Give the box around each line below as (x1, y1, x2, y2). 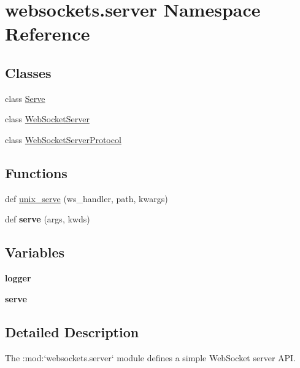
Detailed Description (5, 322, 139, 341)
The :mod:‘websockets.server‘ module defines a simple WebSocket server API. (5, 351, 296, 364)
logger (5, 272, 31, 284)
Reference (5, 21, 90, 46)
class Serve (5, 92, 45, 104)
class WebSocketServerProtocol (5, 133, 121, 146)
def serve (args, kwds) (5, 213, 90, 225)
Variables (5, 243, 65, 262)
